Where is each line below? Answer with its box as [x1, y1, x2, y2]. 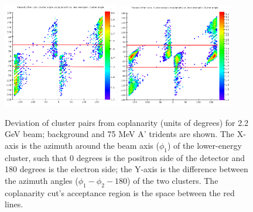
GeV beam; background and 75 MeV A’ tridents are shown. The [5, 128, 234, 140]
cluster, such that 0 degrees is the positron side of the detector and [5, 151, 245, 163]
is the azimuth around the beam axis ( [21, 139, 159, 151]
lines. [5, 198, 23, 210]
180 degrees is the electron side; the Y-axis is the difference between [5, 163, 248, 175]
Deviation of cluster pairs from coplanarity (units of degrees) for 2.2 [5, 116, 249, 128]
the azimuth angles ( [5, 174, 78, 186]
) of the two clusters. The [127, 174, 218, 186]
